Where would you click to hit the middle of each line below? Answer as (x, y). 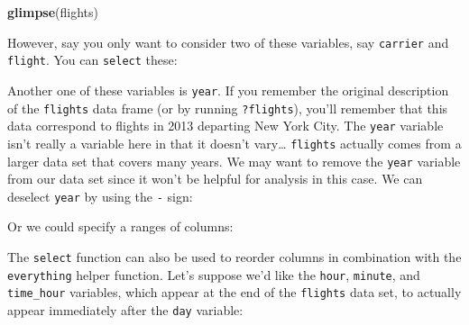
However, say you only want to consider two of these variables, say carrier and (228, 42)
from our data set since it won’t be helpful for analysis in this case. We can (215, 179)
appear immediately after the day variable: (125, 310)
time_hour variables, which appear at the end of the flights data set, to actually (234, 292)
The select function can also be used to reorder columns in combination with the (234, 257)
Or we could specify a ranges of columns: (120, 226)
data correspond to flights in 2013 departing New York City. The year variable (225, 126)
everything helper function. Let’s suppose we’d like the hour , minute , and (214, 274)
